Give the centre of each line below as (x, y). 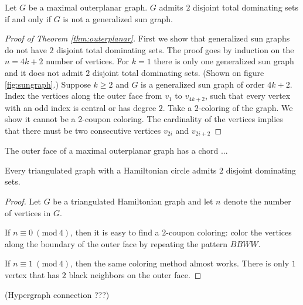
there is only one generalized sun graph (224, 61)
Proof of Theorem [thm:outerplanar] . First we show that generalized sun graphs (147, 38)
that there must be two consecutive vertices (83, 130)
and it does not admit (44, 72)
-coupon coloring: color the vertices (229, 232)
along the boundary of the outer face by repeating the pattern (116, 243)
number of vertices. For (88, 61)
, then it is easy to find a (115, 232)
